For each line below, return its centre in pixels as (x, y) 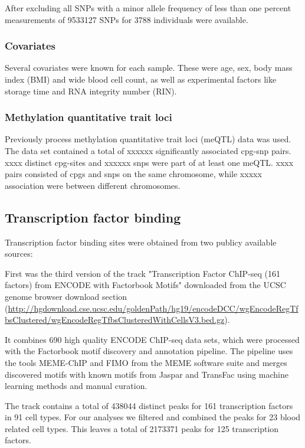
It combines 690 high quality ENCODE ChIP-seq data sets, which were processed (152, 339)
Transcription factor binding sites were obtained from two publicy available (141, 242)
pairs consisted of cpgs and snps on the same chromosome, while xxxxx (133, 174)
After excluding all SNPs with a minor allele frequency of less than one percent (148, 8)
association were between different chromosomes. (93, 185)
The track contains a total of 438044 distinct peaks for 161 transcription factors (149, 405)
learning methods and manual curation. (76, 386)
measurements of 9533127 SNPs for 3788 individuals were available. (127, 19)
